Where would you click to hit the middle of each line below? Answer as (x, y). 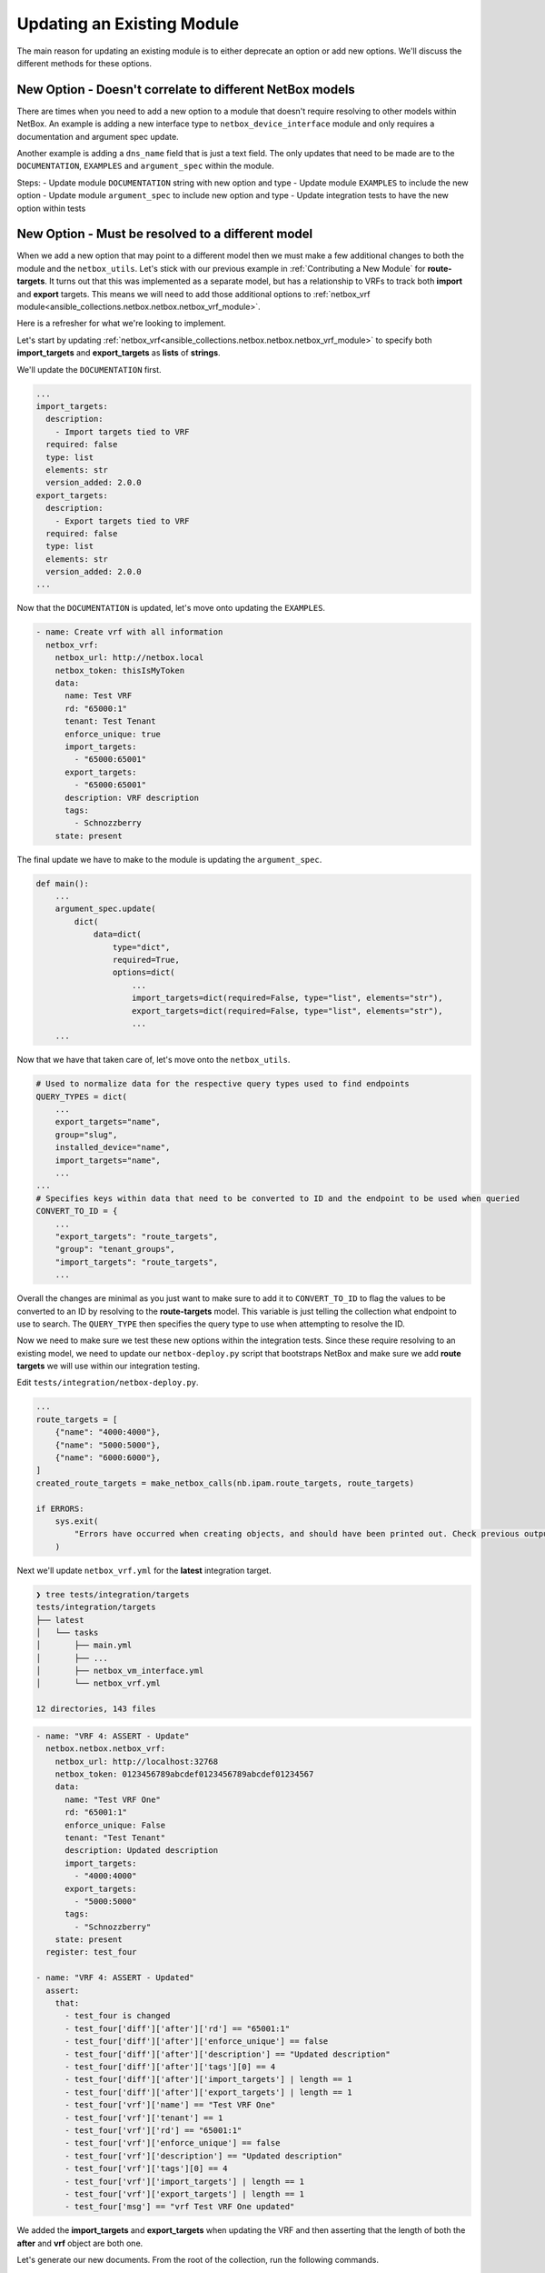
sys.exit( (77, 1521)
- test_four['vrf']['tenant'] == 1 (144, 2118)
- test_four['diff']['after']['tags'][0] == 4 (170, 2067)
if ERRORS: (60, 1508)
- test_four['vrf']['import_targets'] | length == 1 (184, 2181)
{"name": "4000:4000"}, (108, 1432)
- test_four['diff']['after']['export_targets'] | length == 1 (208, 2092)
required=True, (146, 960)
